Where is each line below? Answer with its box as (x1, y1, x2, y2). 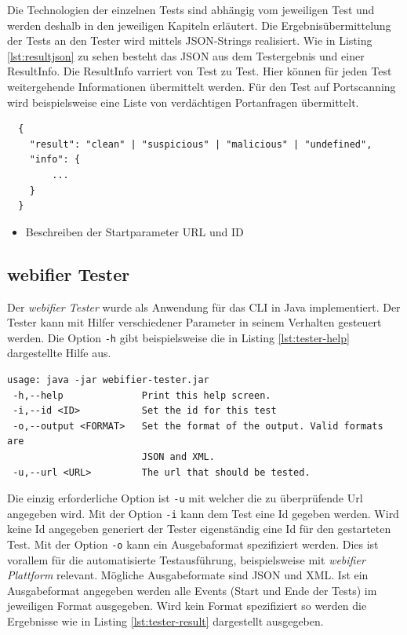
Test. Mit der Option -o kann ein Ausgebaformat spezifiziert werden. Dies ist (7, 536, 379, 553)
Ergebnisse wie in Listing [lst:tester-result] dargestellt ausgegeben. (7, 613, 324, 630)
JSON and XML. (141, 451, 215, 462)
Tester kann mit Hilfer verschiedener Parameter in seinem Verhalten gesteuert (7, 314, 382, 330)
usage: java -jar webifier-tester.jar (7, 374, 209, 385)
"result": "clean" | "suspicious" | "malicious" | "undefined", (29, 138, 372, 150)
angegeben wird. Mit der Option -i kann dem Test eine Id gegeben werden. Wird (7, 505, 399, 521)
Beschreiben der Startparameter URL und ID (25, 223, 244, 239)
